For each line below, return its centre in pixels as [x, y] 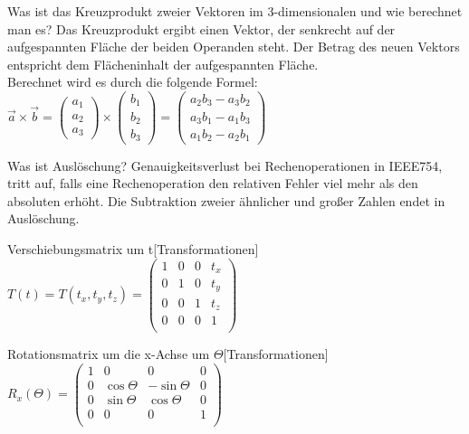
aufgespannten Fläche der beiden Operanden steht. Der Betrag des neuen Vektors [234, 47]
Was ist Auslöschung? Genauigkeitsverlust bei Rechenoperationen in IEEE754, [225, 165]
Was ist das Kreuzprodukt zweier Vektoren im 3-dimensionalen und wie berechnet [235, 11]
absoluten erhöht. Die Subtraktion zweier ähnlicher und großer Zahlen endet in [226, 200]
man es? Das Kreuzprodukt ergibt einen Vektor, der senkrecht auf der [201, 28]
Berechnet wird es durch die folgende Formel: [133, 82]
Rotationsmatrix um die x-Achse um [109, 354]
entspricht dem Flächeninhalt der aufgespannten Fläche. [163, 64]
